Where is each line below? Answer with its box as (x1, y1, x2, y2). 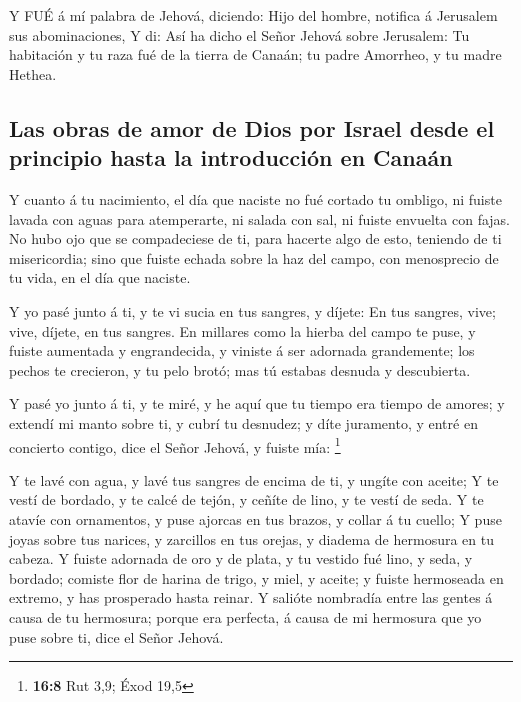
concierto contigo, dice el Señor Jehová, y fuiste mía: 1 (9, 433, 341, 457)
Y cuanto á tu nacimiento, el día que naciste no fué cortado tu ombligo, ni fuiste (9, 188, 502, 209)
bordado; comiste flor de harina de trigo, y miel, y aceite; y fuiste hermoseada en (9, 567, 504, 588)
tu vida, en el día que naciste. (9, 267, 191, 288)
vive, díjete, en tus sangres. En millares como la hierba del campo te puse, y (9, 320, 476, 341)
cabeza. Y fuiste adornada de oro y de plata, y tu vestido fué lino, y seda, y (9, 548, 473, 569)
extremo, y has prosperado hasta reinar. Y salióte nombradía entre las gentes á (9, 587, 493, 608)
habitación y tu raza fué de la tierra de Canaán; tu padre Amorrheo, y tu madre (9, 44, 502, 65)
